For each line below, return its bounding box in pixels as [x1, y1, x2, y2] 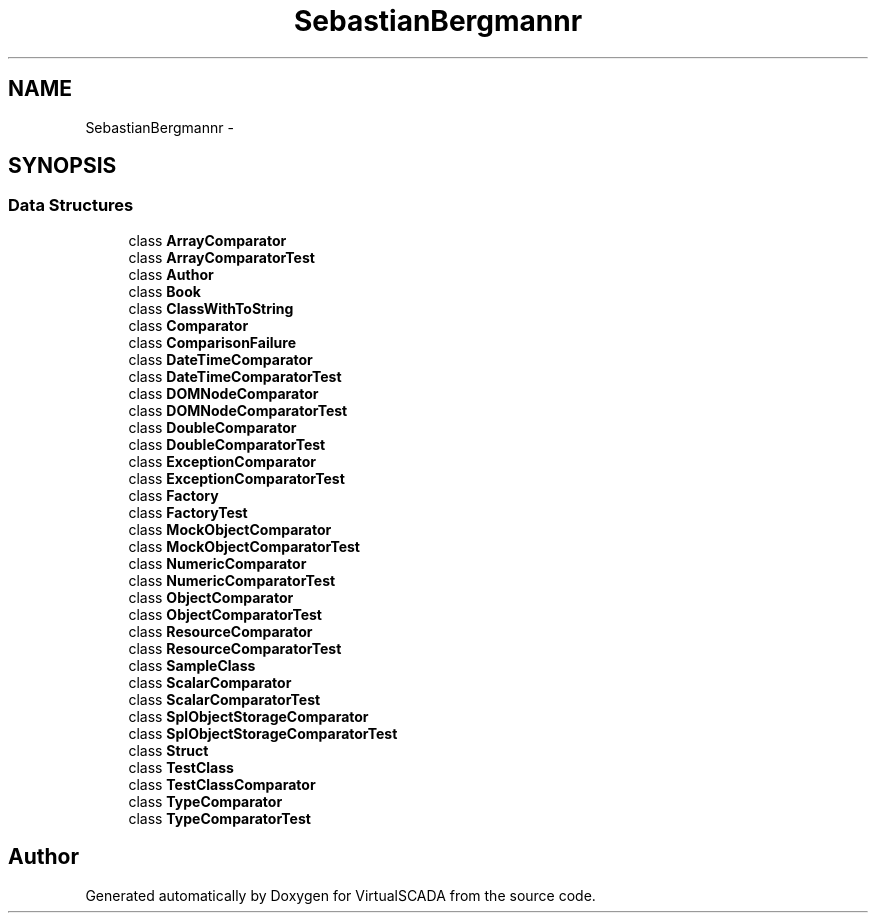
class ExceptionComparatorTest [128, 469, 345, 487]
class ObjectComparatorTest [128, 605, 322, 623]
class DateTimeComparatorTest [128, 367, 342, 385]
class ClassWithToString [128, 299, 294, 317]
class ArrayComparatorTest [128, 248, 315, 266]
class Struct [128, 741, 209, 759]
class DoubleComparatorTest [128, 435, 326, 453]
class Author [128, 265, 214, 283]
